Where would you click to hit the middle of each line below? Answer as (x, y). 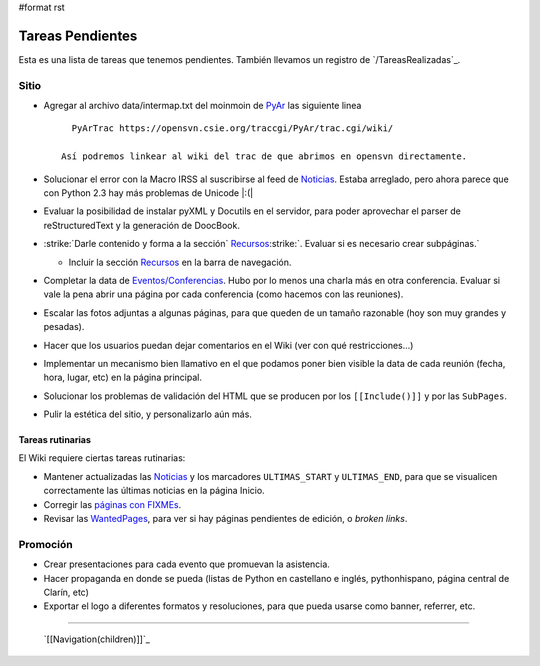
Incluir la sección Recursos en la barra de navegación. (180, 262)
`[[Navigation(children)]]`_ (96, 639)
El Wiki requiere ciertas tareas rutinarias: (102, 458)
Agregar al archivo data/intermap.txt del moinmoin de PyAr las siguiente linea (202, 106)
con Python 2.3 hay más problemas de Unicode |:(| (148, 193)
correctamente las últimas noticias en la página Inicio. (154, 491)
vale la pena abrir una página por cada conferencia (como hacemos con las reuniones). (223, 294)
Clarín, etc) (66, 592)
